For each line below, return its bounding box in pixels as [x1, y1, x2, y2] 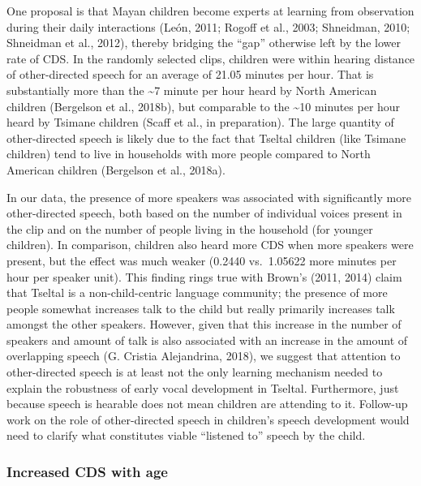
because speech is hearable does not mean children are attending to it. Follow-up [6, 395, 408, 412]
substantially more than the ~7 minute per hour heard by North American [6, 81, 377, 98]
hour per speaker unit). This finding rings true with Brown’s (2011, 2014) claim [6, 268, 402, 285]
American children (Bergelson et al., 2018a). [6, 161, 226, 178]
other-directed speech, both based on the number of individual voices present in [6, 204, 402, 221]
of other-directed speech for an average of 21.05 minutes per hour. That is [6, 66, 374, 83]
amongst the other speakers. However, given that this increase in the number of [6, 316, 402, 333]
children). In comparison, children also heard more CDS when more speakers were [6, 236, 414, 253]
